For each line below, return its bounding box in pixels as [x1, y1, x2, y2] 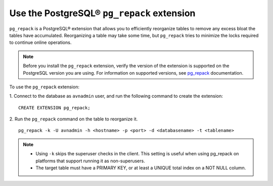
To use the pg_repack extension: [9, 84, 79, 90]
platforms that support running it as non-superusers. [35, 158, 145, 164]
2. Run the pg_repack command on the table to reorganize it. [9, 116, 138, 122]
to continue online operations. [9, 39, 72, 45]
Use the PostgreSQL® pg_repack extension [9, 8, 196, 19]
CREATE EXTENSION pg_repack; [18, 105, 90, 110]
